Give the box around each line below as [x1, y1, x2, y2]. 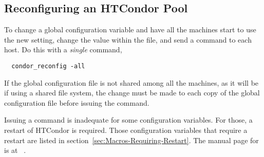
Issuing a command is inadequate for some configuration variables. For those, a [4, 114, 253, 125]
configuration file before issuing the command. [4, 97, 149, 108]
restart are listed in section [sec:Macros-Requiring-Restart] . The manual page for [4, 134, 259, 145]
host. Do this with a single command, [4, 44, 122, 55]
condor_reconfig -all [11, 62, 85, 70]
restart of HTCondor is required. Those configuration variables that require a [4, 125, 248, 135]
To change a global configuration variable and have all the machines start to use [4, 24, 256, 35]
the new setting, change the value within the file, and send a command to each [4, 34, 252, 45]
